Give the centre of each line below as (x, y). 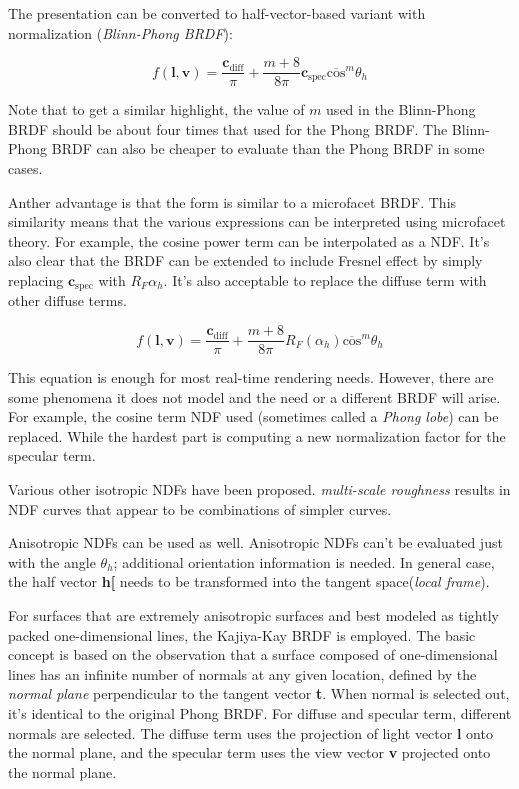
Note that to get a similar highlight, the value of (156, 109)
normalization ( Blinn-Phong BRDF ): (120, 32)
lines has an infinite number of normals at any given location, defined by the (242, 673)
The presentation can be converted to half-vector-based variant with (217, 13)
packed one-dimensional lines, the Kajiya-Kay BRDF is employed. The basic (242, 634)
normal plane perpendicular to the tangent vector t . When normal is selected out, (259, 693)
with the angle (52, 561)
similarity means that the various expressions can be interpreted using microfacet (257, 221)
